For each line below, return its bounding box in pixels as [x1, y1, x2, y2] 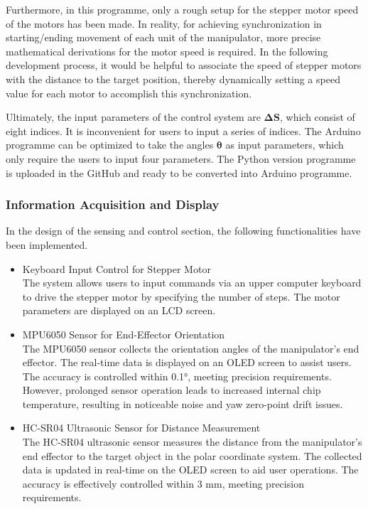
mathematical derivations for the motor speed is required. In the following [6, 43, 328, 58]
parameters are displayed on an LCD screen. [22, 303, 216, 318]
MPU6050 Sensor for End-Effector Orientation [22, 326, 225, 341]
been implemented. [6, 237, 88, 252]
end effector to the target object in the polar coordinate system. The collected [22, 448, 362, 463]
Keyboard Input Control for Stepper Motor [22, 261, 211, 276]
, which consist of [279, 109, 355, 124]
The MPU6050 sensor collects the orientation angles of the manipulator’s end [22, 341, 359, 355]
